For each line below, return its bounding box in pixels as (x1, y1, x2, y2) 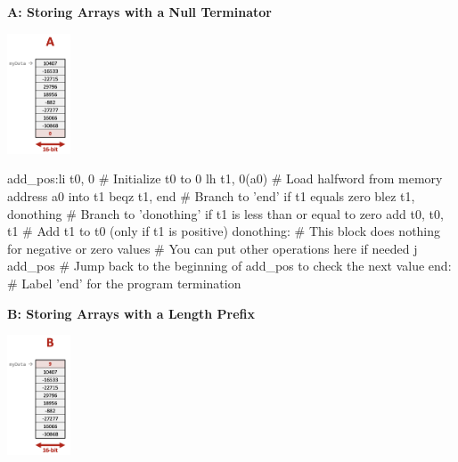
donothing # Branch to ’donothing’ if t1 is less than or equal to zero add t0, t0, (7, 204, 444, 223)
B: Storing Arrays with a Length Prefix (7, 304, 255, 322)
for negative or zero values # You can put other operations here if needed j (7, 239, 418, 257)
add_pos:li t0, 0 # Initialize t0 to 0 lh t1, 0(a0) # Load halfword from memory (7, 169, 443, 188)
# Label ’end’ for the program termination (7, 273, 241, 292)
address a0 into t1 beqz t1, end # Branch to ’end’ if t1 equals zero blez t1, (7, 187, 415, 206)
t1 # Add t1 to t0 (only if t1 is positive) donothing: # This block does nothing (7, 222, 441, 240)
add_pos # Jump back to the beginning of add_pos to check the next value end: (7, 256, 452, 275)
